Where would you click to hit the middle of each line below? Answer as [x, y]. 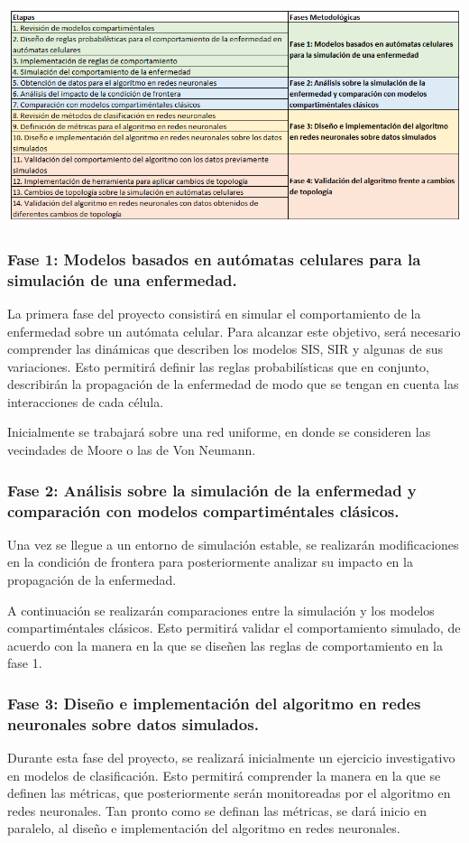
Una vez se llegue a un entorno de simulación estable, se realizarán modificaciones [233, 544]
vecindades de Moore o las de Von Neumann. [132, 450]
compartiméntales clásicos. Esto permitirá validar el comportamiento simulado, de [234, 628]
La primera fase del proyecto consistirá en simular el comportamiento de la [214, 313]
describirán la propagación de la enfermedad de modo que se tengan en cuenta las [233, 384]
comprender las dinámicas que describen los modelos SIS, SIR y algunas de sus [225, 349]
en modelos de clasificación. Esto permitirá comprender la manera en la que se [224, 775]
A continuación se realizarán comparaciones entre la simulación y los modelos [221, 610]
